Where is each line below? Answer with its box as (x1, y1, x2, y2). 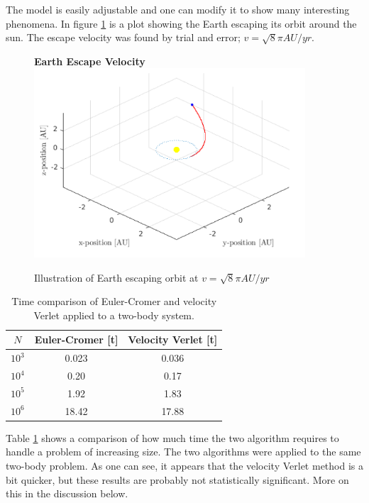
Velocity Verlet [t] (128, 332, 218, 347)
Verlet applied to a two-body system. (33, 307, 194, 322)
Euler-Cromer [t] (34, 332, 119, 347)
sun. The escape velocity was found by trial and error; (6, 30, 241, 45)
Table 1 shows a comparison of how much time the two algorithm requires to (6, 430, 339, 445)
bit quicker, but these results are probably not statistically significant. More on (6, 472, 349, 487)
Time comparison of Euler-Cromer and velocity (11, 294, 217, 309)
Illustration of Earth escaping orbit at (34, 270, 199, 284)
